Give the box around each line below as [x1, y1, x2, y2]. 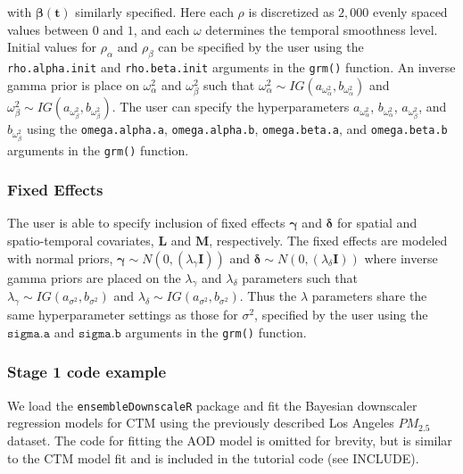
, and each [133, 20, 190, 38]
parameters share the [311, 287, 427, 305]
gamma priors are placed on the [7, 268, 181, 287]
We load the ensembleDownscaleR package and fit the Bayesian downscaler [7, 395, 418, 414]
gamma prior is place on [7, 75, 139, 94]
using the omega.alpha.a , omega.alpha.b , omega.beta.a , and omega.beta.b [27, 119, 448, 137]
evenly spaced [372, 3, 448, 21]
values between [7, 20, 89, 38]
